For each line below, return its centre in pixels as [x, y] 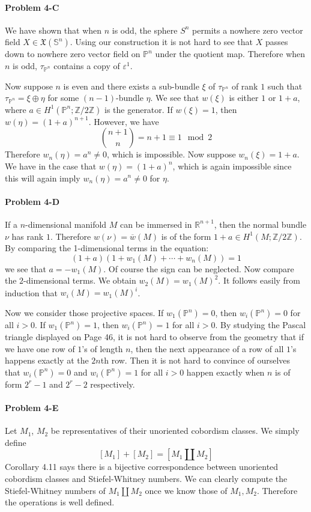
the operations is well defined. [60, 502]
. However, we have [124, 121]
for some [63, 98]
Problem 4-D [32, 201]
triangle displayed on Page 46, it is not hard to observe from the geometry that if [155, 337]
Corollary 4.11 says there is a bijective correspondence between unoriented [142, 467]
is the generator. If [138, 109]
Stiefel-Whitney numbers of [55, 490]
